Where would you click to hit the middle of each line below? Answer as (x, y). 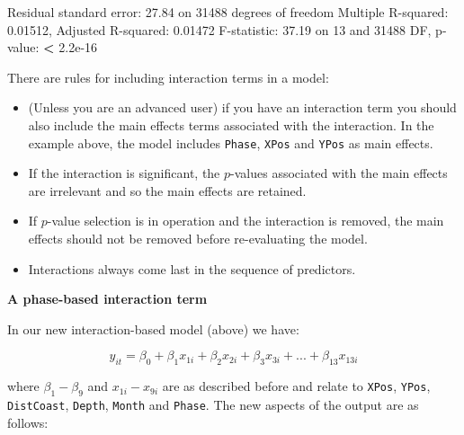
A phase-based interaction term (107, 299)
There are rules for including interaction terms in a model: (168, 77)
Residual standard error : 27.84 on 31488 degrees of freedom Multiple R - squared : (228, 12)
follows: (28, 422)
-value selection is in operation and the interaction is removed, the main (245, 221)
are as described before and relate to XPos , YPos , (296, 386)
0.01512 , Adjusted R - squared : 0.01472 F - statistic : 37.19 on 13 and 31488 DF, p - (227, 29)
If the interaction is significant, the (124, 173)
